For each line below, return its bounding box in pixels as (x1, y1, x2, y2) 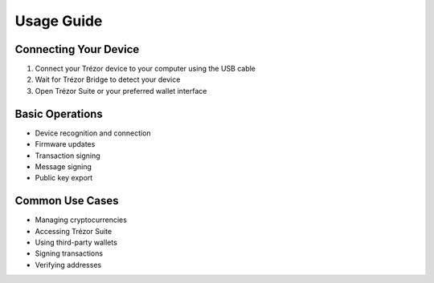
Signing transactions (35, 249, 104, 258)
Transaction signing (35, 151, 100, 160)
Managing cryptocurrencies (35, 215, 128, 224)
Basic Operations (14, 107, 104, 120)
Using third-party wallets (35, 237, 118, 247)
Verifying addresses (35, 260, 102, 269)
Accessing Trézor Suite (35, 226, 113, 236)
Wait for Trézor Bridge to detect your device (35, 75, 181, 84)
